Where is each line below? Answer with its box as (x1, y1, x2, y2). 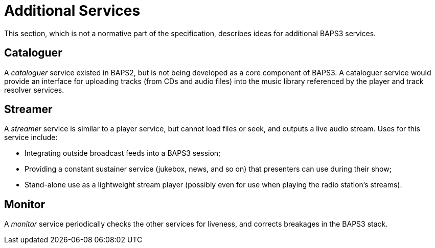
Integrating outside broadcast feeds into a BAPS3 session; (25, 149, 221, 158)
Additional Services (4, 2, 141, 19)
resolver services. (4, 85, 64, 94)
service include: (4, 133, 58, 142)
